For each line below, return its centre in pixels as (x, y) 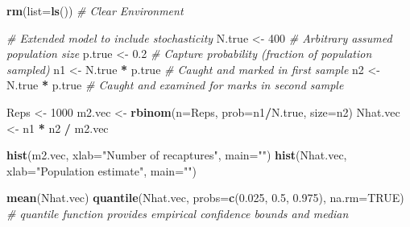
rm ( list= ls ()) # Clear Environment (95, 10)
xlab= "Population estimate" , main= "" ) (101, 170)
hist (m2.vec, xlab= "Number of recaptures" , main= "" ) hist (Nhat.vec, (177, 155)
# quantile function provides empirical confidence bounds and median (178, 213)
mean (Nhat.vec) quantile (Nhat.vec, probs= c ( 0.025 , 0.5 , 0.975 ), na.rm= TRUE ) (205, 198)
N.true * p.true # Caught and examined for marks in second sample (175, 85)
